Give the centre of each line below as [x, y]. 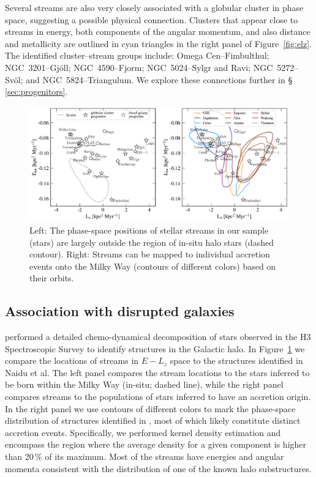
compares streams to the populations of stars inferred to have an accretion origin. [158, 397]
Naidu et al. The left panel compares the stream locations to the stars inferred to [157, 372]
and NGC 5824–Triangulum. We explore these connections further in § [159, 79]
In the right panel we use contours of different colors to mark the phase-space [150, 408]
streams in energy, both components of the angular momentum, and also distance [158, 31]
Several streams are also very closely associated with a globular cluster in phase [154, 7]
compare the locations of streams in [72, 361]
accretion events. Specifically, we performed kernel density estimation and [143, 432]
